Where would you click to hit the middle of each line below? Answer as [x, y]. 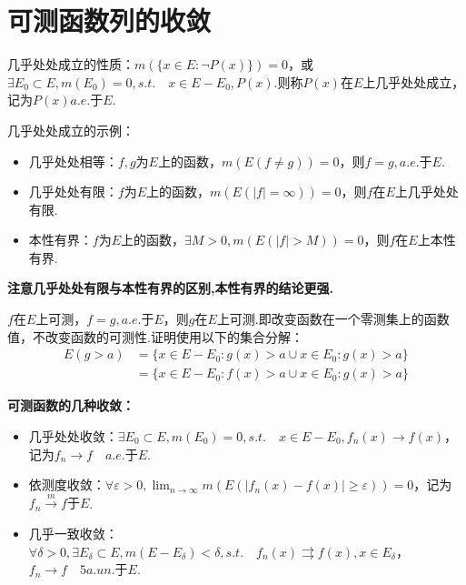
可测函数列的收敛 [109, 20]
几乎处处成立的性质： [71, 64]
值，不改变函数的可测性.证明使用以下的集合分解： [155, 336]
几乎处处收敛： [73, 435]
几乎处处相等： [73, 161]
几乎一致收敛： [73, 534]
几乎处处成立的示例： [71, 130]
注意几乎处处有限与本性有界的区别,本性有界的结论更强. [170, 288]
